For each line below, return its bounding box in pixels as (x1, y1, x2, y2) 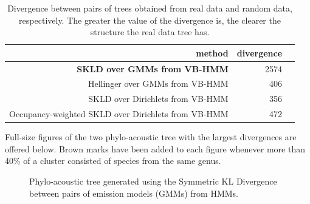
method (196, 46, 229, 59)
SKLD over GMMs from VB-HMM (77, 62, 229, 75)
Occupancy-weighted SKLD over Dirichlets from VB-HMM (9, 107, 229, 120)
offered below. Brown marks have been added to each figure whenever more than (5, 142, 305, 155)
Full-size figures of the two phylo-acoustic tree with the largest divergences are (5, 131, 297, 143)
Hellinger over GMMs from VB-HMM (88, 77, 229, 90)
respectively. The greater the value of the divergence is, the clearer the (19, 13, 281, 26)
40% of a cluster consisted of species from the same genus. (5, 154, 221, 167)
